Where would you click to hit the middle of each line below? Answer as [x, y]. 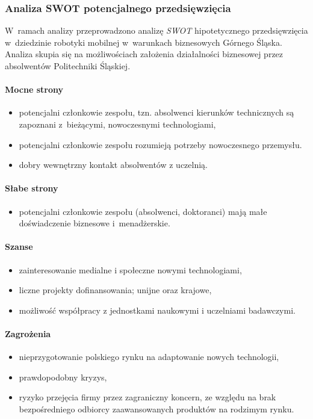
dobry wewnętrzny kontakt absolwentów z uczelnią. [113, 165]
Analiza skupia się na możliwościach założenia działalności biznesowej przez [144, 54]
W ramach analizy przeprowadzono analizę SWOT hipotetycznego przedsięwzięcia [156, 30]
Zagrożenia [28, 333]
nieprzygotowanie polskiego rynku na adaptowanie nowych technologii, [149, 357]
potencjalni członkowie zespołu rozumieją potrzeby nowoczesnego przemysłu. [160, 144]
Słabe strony [32, 188]
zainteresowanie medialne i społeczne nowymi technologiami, [130, 269]
